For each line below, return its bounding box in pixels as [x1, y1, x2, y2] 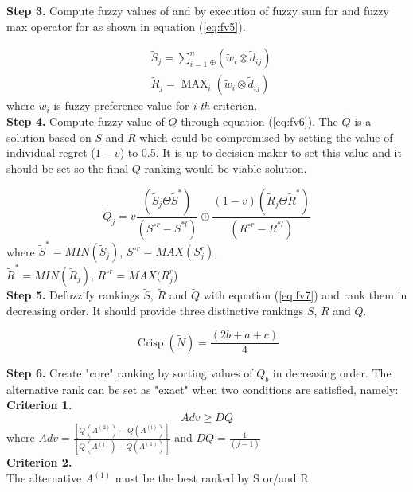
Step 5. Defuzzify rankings [6, 287, 140, 303]
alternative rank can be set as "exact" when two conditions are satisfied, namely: [6, 381, 399, 397]
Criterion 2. [6, 454, 72, 471]
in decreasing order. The [272, 364, 392, 381]
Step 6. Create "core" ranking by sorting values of [6, 364, 253, 381]
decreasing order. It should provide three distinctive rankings [6, 302, 304, 318]
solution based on [6, 128, 92, 145]
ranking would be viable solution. [144, 160, 307, 177]
